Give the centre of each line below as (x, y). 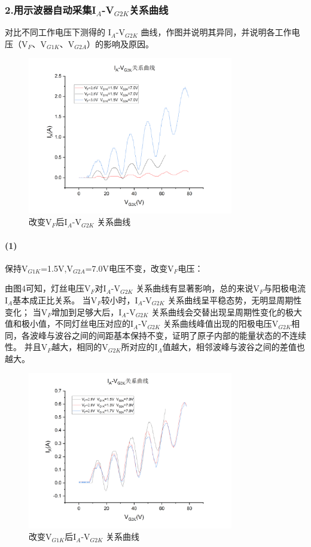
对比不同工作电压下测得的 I (58, 32)
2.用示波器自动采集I (51, 9)
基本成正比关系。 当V (55, 300)
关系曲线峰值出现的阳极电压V (221, 323)
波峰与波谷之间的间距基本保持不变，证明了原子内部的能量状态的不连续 (168, 335)
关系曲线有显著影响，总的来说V (198, 288)
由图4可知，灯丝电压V (48, 288)
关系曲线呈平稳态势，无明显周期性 (235, 300)
